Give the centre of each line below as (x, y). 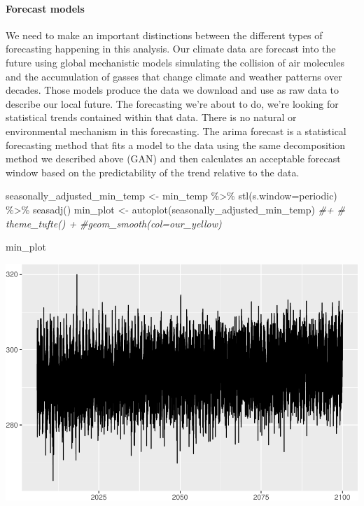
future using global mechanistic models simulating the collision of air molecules (175, 62)
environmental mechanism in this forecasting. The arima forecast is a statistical (176, 131)
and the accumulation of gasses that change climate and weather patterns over (174, 76)
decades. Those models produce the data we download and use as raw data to (173, 90)
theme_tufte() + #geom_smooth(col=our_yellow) (114, 223)
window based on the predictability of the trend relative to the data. (153, 172)
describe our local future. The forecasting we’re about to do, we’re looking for (172, 103)
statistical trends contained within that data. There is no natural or (151, 117)
